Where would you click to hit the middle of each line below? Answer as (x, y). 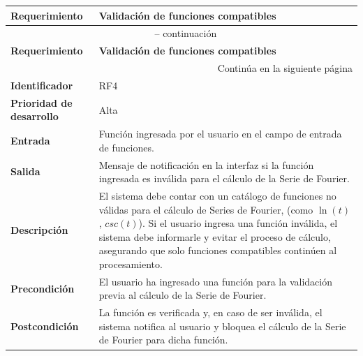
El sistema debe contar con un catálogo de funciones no (217, 196)
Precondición (43, 288)
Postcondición (45, 326)
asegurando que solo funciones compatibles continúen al (218, 250)
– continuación (186, 33)
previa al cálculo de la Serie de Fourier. (183, 295)
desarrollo (35, 116)
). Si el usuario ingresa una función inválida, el (238, 223)
